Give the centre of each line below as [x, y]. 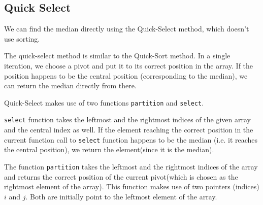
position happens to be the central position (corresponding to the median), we [126, 75]
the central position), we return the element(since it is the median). [109, 149]
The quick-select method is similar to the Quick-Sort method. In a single [117, 56]
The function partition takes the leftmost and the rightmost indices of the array [131, 166]
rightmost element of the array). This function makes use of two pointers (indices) [132, 186]
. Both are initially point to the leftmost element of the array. [121, 196]
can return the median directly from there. [70, 86]
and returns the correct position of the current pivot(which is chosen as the [121, 176]
